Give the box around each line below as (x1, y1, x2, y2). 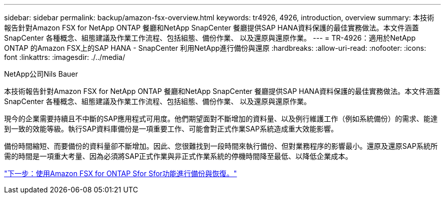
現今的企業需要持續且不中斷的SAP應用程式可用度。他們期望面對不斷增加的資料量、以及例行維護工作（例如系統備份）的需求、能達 (4, 114, 438, 123)
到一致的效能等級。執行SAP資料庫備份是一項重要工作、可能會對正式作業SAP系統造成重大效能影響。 (4, 124, 338, 133)
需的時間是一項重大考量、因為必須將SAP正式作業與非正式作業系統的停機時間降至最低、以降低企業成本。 (4, 152, 353, 160)
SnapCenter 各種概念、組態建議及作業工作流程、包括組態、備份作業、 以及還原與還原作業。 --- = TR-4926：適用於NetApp (4, 34, 416, 42)
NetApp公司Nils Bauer (4, 70, 78, 78)
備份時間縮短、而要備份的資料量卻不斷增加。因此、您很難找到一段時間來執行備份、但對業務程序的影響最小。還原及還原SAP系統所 (4, 142, 438, 150)
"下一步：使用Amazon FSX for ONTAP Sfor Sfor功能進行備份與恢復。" (4, 169, 237, 178)
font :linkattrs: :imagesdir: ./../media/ (4, 53, 125, 61)
